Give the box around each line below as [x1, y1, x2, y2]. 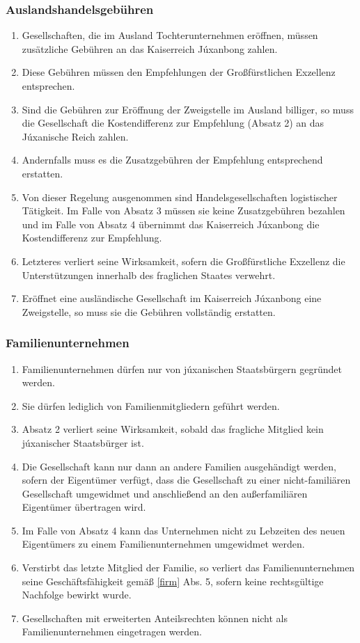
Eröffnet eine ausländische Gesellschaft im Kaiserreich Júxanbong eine [22, 291, 322, 305]
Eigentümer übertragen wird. [22, 500, 146, 514]
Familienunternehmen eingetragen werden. [22, 624, 202, 639]
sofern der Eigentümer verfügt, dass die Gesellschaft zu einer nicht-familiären [22, 473, 351, 487]
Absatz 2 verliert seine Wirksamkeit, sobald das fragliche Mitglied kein [22, 422, 324, 436]
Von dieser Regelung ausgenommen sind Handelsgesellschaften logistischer [22, 189, 338, 204]
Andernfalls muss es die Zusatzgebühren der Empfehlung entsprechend [22, 152, 323, 167]
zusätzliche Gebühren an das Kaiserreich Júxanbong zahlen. [22, 41, 278, 56]
